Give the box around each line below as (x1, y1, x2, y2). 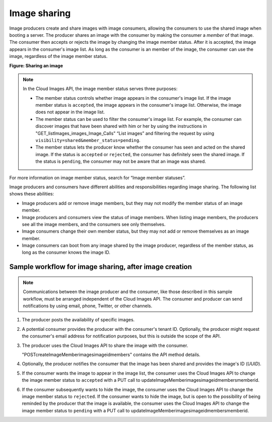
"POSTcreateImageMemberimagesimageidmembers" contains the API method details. (22, 351, 201, 358)
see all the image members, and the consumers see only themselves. (22, 221, 166, 227)
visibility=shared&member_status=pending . (35, 137, 141, 144)
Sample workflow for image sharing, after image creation (9, 262, 192, 271)
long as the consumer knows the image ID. (22, 249, 111, 255)
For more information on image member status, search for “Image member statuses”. (9, 174, 186, 181)
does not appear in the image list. (35, 109, 105, 115)
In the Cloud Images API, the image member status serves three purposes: (23, 86, 178, 92)
